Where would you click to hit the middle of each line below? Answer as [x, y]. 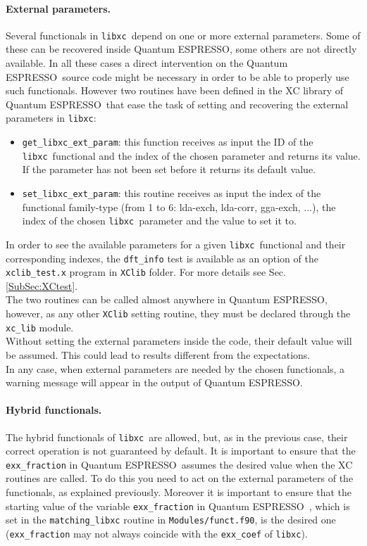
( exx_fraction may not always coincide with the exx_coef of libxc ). [157, 533]
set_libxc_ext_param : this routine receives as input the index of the [172, 192]
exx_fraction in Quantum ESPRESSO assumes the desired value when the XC [179, 464]
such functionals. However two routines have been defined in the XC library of [175, 90]
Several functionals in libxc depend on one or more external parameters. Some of [183, 35]
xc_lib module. [40, 327]
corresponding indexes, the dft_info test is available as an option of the [162, 258]
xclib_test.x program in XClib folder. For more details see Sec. [146, 272]
